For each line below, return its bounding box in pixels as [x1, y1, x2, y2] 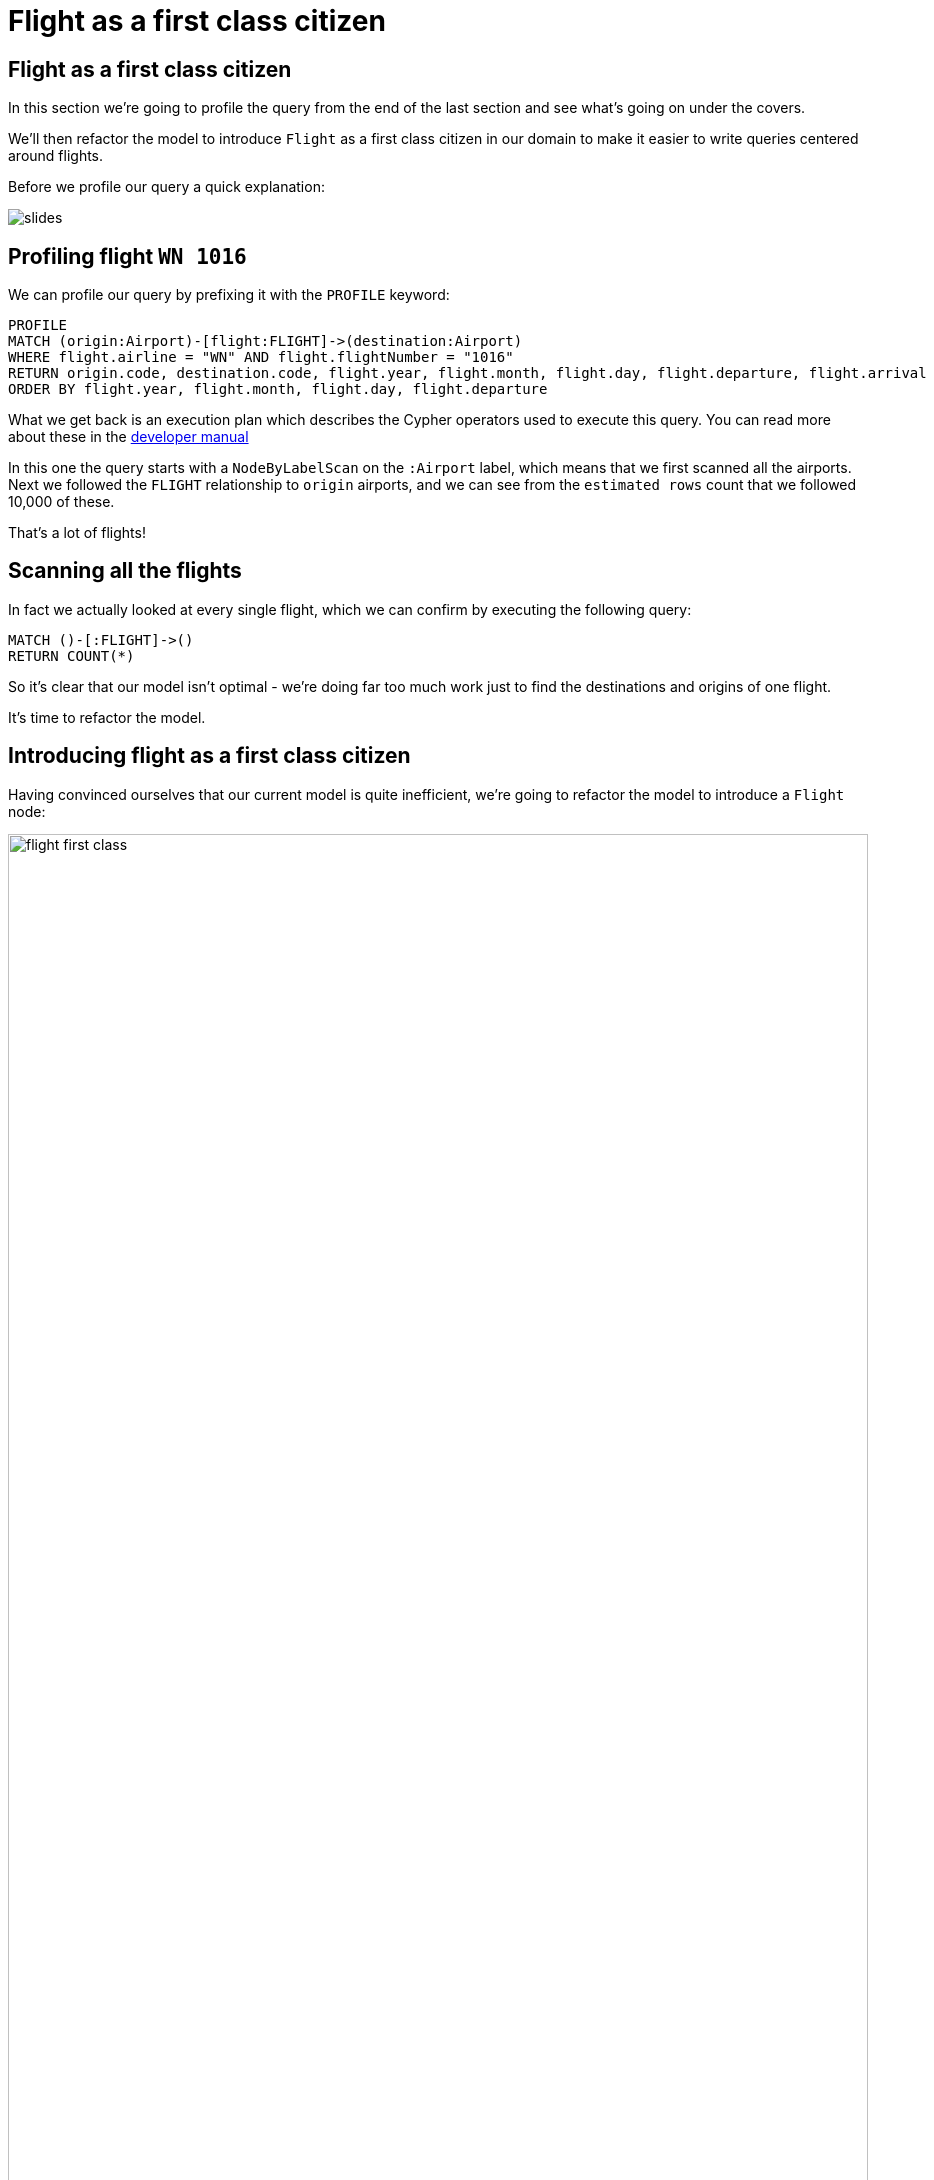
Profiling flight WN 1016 [8, 243, 247, 269]
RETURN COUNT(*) [8, 647, 135, 664]
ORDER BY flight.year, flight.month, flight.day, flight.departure [8, 381, 548, 398]
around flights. [8, 147, 104, 165]
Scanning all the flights [8, 558, 242, 584]
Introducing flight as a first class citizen [8, 743, 411, 769]
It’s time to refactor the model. [8, 708, 206, 726]
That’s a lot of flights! [8, 524, 146, 542]
